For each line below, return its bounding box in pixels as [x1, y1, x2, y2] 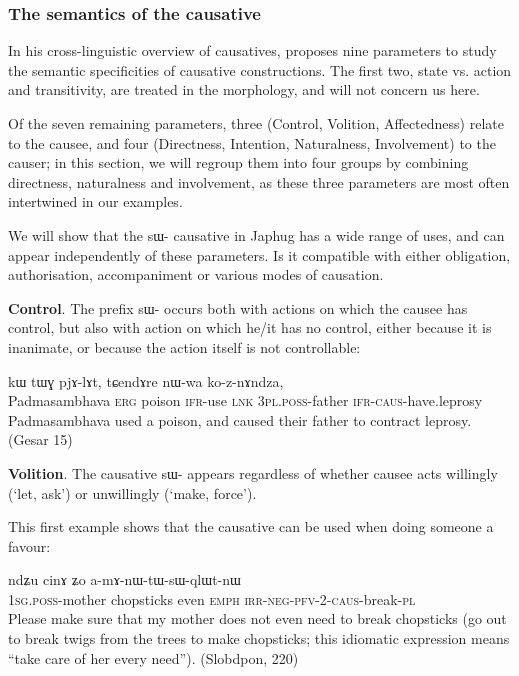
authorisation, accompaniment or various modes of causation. [8, 264, 384, 285]
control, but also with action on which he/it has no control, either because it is [8, 317, 492, 338]
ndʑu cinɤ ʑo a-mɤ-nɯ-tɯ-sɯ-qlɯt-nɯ [8, 569, 241, 590]
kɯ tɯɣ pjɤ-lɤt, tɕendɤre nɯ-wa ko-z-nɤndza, [8, 370, 284, 391]
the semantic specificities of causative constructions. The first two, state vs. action [8, 59, 512, 80]
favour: [8, 535, 51, 556]
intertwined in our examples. [8, 191, 183, 212]
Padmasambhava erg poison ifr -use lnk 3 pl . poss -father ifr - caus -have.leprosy [8, 390, 483, 411]
